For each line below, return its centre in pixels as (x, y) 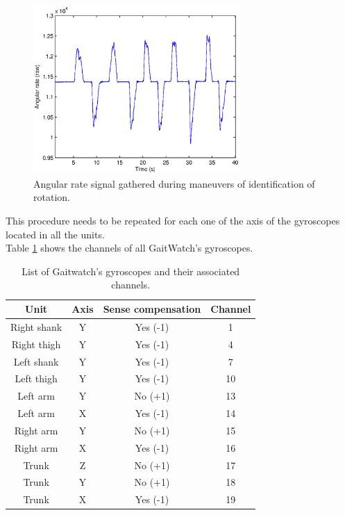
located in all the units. (55, 234)
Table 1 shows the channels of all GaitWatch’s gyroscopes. (129, 248)
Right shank (36, 326)
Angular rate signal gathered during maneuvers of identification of (174, 183)
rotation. (52, 197)
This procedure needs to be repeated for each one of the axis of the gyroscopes (173, 221)
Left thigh (36, 378)
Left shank (36, 361)
